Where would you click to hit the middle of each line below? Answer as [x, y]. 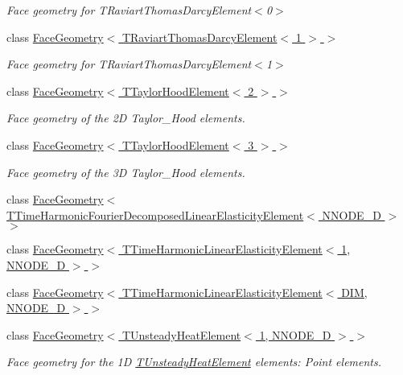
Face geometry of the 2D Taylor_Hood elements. [126, 118]
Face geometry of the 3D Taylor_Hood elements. [126, 172]
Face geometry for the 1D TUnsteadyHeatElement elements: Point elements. [194, 362]
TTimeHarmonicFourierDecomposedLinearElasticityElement [155, 214]
